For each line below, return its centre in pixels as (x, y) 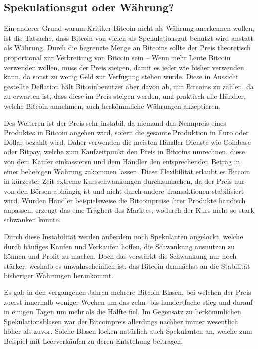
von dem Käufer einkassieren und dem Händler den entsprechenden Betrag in (122, 161)
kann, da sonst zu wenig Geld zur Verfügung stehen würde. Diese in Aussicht (121, 77)
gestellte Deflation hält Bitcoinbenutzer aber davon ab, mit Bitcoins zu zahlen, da (129, 86)
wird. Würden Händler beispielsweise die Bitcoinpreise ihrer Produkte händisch (125, 200)
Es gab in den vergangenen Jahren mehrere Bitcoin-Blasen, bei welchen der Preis (128, 292)
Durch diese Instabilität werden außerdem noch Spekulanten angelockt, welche (124, 237)
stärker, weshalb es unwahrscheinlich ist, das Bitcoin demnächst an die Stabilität (127, 265)
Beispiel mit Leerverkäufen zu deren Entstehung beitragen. (94, 341)
